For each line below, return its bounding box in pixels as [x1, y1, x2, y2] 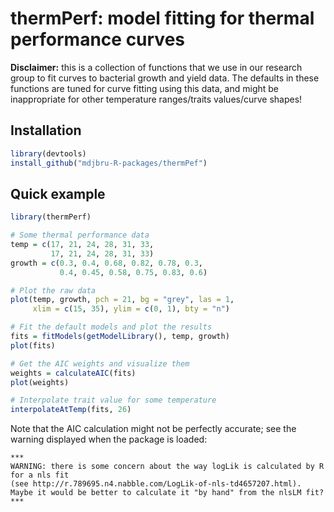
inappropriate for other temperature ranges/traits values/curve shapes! [10, 93, 303, 105]
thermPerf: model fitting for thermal [10, 7, 315, 30]
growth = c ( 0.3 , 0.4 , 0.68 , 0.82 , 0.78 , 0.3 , [10, 258, 203, 268]
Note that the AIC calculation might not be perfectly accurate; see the [10, 423, 297, 435]
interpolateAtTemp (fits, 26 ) [10, 405, 132, 415]
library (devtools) [10, 148, 87, 159]
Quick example [10, 185, 106, 202]
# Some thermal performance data [10, 230, 150, 241]
